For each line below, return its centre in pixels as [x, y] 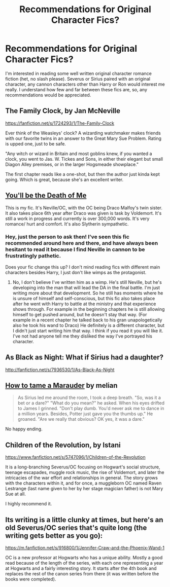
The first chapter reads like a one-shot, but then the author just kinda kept [82, 174]
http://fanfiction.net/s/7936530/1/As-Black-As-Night [60, 370]
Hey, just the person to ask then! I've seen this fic [67, 237]
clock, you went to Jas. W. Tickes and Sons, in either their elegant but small [84, 159]
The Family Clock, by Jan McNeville [63, 111]
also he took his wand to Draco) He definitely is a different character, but [89, 325]
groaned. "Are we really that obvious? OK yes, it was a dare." [81, 419]
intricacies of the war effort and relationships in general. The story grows [82, 478]
